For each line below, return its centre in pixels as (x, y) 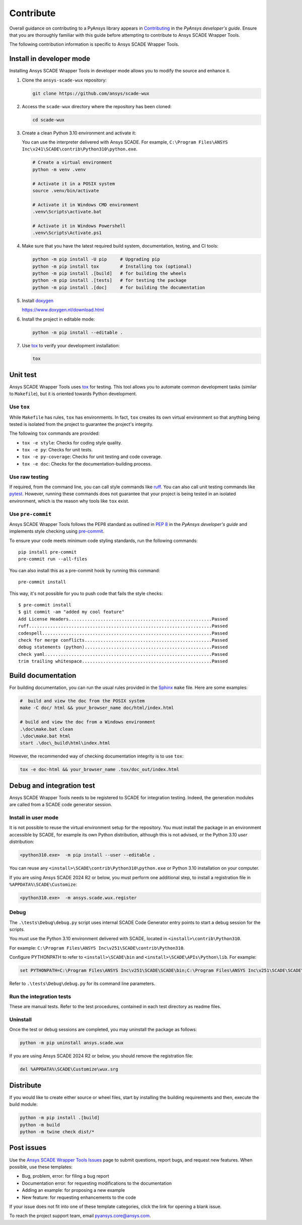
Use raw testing (29, 477)
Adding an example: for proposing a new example (73, 1190)
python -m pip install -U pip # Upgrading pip (96, 259)
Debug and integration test (52, 785)
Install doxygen (38, 300)
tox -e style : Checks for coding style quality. (72, 442)
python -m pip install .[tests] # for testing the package (109, 280)
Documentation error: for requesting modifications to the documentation (97, 1183)
